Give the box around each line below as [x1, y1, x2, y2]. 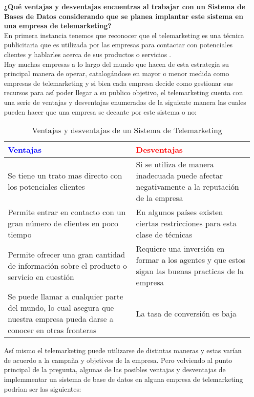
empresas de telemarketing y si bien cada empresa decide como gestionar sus [4, 78, 233, 88]
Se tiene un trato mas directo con [8, 170, 122, 181]
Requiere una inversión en [136, 243, 225, 255]
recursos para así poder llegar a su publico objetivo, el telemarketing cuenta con [4, 87, 243, 98]
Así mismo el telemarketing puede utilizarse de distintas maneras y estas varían [4, 345, 242, 356]
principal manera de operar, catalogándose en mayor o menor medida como [4, 68, 229, 79]
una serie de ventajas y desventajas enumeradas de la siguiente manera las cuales [4, 97, 246, 107]
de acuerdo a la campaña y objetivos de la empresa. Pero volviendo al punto [4, 355, 233, 365]
